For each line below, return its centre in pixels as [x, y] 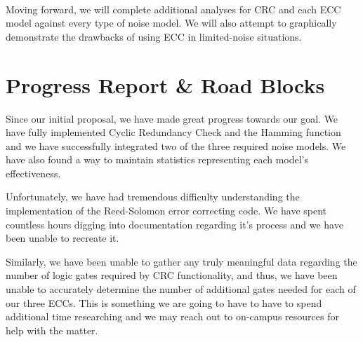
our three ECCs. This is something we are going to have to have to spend [164, 302]
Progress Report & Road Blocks [165, 84]
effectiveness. [33, 173]
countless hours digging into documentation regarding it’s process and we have [174, 224]
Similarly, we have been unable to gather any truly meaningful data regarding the [181, 261]
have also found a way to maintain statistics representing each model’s [157, 159]
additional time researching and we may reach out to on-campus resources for [172, 316]
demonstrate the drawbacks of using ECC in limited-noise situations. [154, 36]
